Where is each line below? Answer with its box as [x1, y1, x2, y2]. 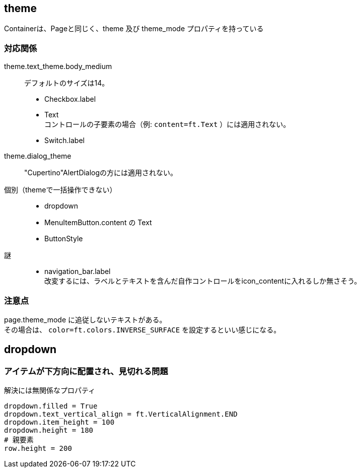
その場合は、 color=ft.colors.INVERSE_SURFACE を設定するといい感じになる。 [4, 325, 281, 334]
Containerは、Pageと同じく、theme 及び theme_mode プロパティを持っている [4, 24, 264, 33]
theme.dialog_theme [4, 152, 71, 161]
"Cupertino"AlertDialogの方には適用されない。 [24, 168, 178, 177]
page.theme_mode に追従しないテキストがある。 [4, 315, 167, 324]
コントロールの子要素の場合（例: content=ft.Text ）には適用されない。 [44, 120, 291, 129]
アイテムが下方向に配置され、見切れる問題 [4, 366, 168, 376]
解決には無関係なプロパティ [4, 386, 96, 395]
